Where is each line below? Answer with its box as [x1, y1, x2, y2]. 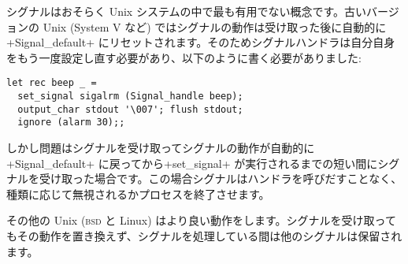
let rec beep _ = [6, 77, 97, 89]
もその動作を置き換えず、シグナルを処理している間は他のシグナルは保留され [6, 227, 402, 244]
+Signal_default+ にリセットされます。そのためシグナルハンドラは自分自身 [6, 34, 395, 50]
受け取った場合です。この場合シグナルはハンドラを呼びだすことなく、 [39, 170, 402, 187]
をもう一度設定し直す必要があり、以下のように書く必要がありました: [6, 49, 362, 65]
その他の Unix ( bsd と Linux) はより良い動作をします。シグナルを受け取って [6, 212, 396, 229]
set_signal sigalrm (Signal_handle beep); [17, 91, 243, 102]
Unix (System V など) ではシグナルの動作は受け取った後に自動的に [43, 18, 387, 35]
